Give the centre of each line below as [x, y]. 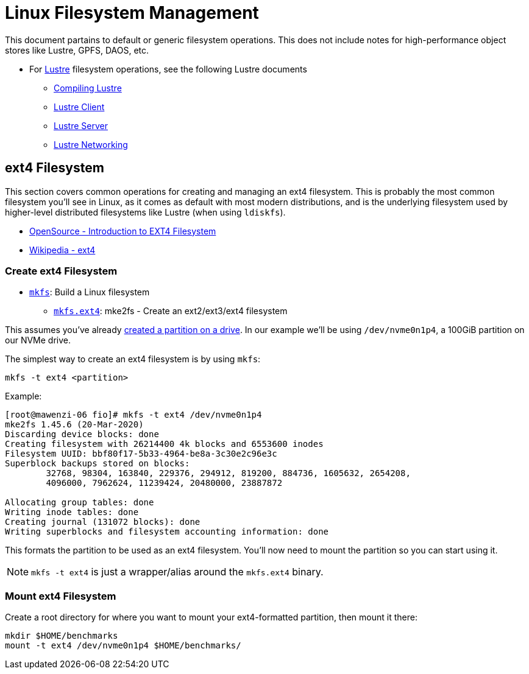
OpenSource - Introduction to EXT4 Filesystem [123, 231]
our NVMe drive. [38, 340]
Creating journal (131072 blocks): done [103, 522]
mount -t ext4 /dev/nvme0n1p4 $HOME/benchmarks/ [123, 646]
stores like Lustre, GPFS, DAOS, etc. [77, 50]
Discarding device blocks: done [82, 434]
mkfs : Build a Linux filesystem [90, 292]
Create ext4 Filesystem [61, 271]
